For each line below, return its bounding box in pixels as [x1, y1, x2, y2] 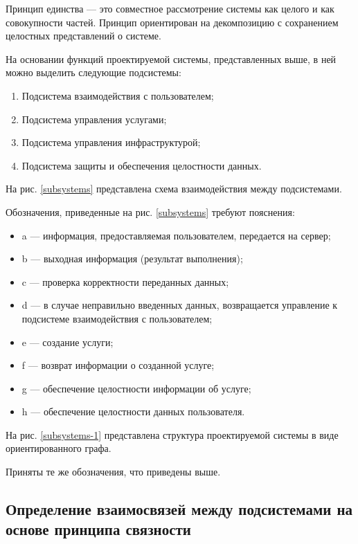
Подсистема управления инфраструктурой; [21, 135, 201, 149]
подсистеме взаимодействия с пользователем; [21, 311, 213, 325]
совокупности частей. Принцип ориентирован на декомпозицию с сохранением [6, 15, 339, 29]
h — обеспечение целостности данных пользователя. [21, 404, 245, 419]
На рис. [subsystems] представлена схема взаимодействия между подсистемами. [6, 181, 342, 196]
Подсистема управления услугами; [21, 111, 167, 126]
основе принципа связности [6, 518, 191, 540]
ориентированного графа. [6, 441, 111, 455]
